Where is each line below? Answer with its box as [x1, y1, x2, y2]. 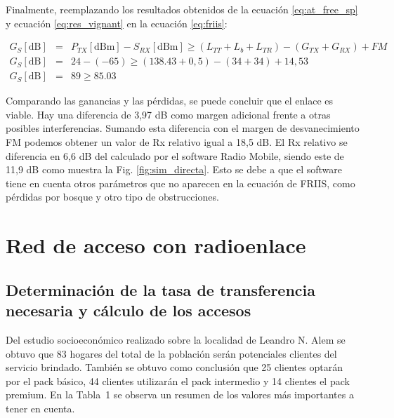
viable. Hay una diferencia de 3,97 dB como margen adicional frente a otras [6, 107, 331, 121]
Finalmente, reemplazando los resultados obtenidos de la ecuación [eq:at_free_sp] [6, 2, 358, 16]
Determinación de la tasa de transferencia [6, 278, 315, 300]
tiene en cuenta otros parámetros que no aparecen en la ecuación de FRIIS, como [6, 175, 355, 190]
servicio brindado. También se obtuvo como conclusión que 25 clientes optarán [6, 360, 343, 375]
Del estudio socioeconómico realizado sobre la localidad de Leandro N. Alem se [6, 332, 346, 346]
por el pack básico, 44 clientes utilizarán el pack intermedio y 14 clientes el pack [6, 373, 350, 388]
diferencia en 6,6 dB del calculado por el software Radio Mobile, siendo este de [6, 148, 344, 163]
